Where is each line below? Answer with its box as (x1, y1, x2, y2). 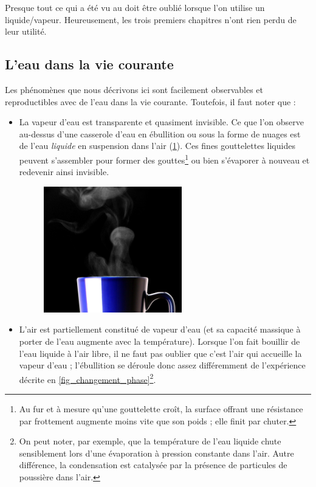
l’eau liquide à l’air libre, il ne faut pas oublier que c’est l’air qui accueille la (19, 347, 302, 359)
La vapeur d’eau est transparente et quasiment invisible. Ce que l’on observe (19, 116, 304, 128)
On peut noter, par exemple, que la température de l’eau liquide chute (19, 435, 281, 447)
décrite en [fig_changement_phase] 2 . (19, 371, 156, 385)
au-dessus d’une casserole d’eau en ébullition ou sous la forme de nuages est (19, 127, 301, 140)
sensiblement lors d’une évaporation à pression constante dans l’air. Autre (19, 446, 294, 459)
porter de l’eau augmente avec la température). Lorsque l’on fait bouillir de (19, 335, 300, 348)
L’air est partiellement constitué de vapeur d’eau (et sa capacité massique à (19, 323, 301, 336)
